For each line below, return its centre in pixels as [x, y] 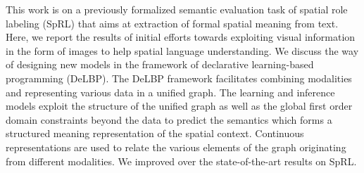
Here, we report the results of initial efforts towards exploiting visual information [181, 37]
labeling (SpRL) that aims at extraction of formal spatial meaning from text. [172, 23]
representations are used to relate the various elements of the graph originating [176, 147]
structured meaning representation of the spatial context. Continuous [155, 133]
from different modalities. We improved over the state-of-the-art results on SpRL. [181, 161]
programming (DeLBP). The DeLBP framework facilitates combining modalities [179, 78]
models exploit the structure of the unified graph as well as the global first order [179, 106]
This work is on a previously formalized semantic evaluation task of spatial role [177, 9]
